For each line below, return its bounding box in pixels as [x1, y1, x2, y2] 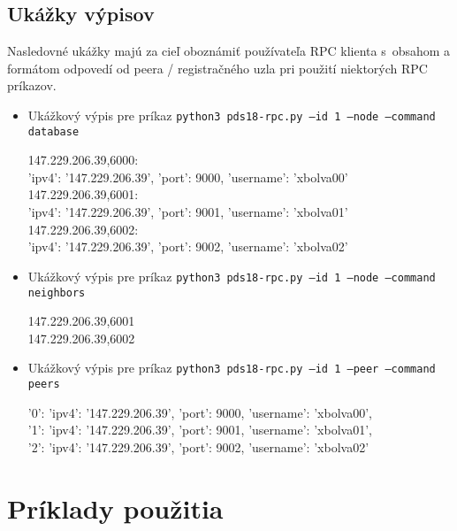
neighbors [27, 286, 86, 299]
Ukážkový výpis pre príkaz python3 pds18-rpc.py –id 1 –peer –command [27, 358, 436, 377]
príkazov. [7, 76, 57, 95]
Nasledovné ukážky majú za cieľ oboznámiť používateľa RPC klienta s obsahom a [7, 42, 451, 60]
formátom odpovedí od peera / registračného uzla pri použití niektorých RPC [7, 58, 428, 77]
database [27, 125, 80, 138]
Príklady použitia [7, 489, 224, 526]
